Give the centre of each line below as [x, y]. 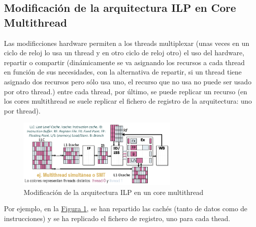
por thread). [22, 110]
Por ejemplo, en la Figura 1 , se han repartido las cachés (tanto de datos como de [126, 208]
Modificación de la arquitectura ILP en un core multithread [113, 192]
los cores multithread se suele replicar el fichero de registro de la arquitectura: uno [128, 101]
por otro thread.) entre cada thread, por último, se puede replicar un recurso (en [126, 91]
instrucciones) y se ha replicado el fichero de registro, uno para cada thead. [117, 218]
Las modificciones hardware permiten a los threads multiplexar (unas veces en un [127, 43]
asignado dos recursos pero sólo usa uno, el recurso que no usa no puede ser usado [128, 81]
